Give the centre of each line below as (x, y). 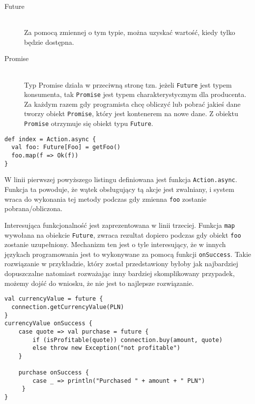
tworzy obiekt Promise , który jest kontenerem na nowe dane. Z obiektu (131, 113)
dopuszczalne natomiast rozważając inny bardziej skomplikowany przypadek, (120, 273)
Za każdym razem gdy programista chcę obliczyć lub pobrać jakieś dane (132, 104)
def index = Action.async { (50, 139)
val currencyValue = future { (54, 299)
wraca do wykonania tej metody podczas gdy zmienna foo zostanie (105, 199)
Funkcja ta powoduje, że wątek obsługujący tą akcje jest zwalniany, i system (119, 189)
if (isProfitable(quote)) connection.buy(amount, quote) (127, 340)
